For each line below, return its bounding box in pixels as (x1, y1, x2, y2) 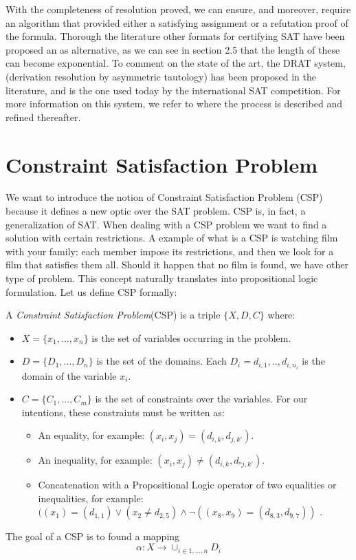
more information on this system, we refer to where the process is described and (5, 96, 342, 111)
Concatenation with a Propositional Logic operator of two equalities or (38, 477, 337, 492)
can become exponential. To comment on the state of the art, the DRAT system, (5, 56, 346, 70)
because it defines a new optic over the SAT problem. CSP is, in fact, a (5, 204, 306, 218)
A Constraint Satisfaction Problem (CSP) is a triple (5, 308, 221, 322)
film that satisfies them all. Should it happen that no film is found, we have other (5, 257, 348, 272)
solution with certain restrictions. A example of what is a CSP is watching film (5, 230, 338, 245)
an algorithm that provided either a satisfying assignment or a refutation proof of (5, 15, 348, 30)
